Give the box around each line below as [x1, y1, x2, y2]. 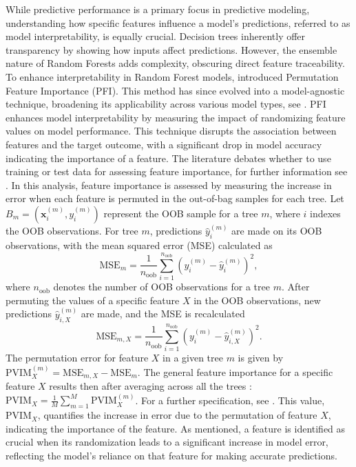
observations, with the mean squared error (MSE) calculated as [6, 238, 273, 252]
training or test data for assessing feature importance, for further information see [6, 164, 348, 179]
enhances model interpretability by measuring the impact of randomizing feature [6, 110, 346, 124]
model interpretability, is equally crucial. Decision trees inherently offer [6, 29, 306, 43]
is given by [238, 350, 284, 365]
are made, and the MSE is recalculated [81, 306, 245, 321]
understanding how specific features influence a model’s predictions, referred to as [6, 15, 350, 30]
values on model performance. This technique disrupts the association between [6, 123, 337, 138]
